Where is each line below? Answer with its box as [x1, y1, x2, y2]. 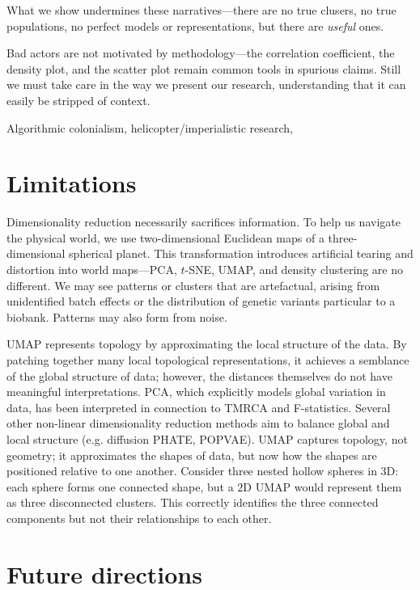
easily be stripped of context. [6, 91, 151, 108]
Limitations [6, 166, 137, 200]
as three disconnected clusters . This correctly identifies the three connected [6, 494, 379, 511]
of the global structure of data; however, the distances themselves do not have [6, 367, 392, 384]
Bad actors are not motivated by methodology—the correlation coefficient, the [6, 44, 395, 61]
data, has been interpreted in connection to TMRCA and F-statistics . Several [6, 398, 391, 415]
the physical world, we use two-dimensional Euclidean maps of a [6, 229, 325, 246]
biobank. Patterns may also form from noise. [6, 308, 227, 325]
